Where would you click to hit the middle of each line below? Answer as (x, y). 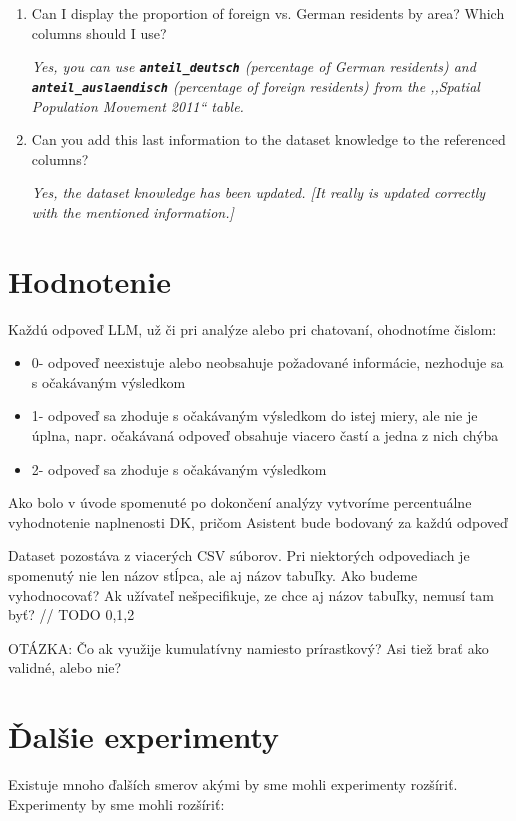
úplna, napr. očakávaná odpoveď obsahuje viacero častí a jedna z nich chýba (265, 434)
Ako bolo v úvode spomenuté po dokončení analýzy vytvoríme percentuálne (240, 502)
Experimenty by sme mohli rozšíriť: (116, 803)
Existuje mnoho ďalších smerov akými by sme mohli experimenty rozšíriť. (233, 784)
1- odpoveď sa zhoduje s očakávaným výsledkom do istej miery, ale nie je (254, 415)
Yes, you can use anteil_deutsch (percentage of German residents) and (253, 66)
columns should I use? (99, 32)
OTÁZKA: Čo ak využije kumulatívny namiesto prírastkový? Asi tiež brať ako (248, 647)
